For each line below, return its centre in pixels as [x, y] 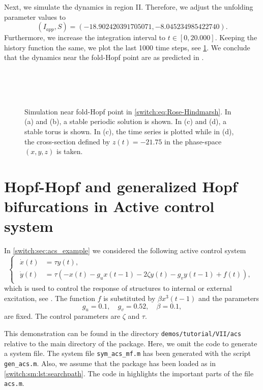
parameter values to [35, 17]
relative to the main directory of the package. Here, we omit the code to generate [131, 343]
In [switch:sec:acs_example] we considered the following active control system [125, 250]
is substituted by [129, 298]
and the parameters [229, 298]
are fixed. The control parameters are [62, 316]
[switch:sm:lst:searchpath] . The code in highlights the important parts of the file [129, 373]
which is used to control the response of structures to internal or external [118, 288]
